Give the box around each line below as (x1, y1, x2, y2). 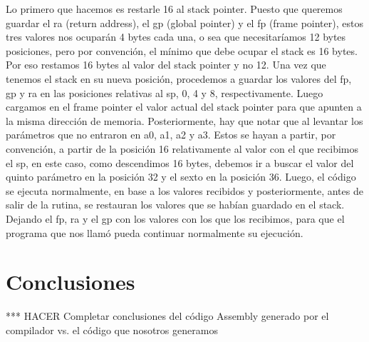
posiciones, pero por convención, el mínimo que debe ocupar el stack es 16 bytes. (6, 43, 358, 58)
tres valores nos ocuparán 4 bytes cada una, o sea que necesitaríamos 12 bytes (6, 29, 346, 44)
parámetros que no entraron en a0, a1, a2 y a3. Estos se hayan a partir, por (6, 127, 336, 142)
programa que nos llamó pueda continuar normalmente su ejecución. (6, 225, 303, 240)
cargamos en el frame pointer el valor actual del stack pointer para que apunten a (6, 99, 362, 114)
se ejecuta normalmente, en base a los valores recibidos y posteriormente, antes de (6, 183, 363, 198)
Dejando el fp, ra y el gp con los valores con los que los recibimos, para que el (6, 211, 345, 226)
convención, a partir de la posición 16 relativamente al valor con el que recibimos (6, 141, 358, 156)
